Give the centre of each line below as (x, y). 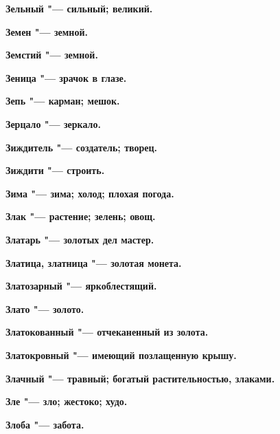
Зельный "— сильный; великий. (79, 8)
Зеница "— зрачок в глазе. (66, 77)
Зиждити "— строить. (55, 170)
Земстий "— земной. (52, 55)
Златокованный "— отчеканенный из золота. (107, 332)
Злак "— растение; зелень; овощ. (81, 216)
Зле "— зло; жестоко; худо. (67, 401)
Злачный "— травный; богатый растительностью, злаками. (140, 378)
